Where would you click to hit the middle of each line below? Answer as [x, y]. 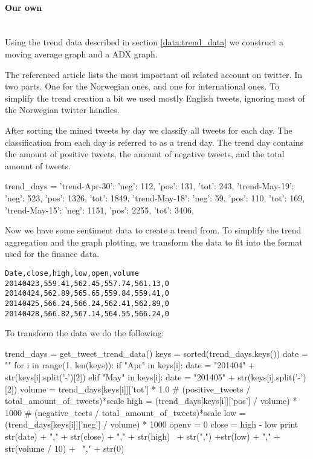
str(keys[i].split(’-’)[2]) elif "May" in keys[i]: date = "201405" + [120, 376]
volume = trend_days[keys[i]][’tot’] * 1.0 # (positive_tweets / [135, 389]
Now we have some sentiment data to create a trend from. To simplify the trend [153, 230]
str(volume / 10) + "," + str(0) [65, 448]
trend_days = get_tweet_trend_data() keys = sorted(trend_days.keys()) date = [156, 353]
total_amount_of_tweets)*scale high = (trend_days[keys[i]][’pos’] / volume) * [151, 401]
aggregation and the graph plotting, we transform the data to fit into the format [154, 242]
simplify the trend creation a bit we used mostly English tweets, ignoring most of [155, 98]
